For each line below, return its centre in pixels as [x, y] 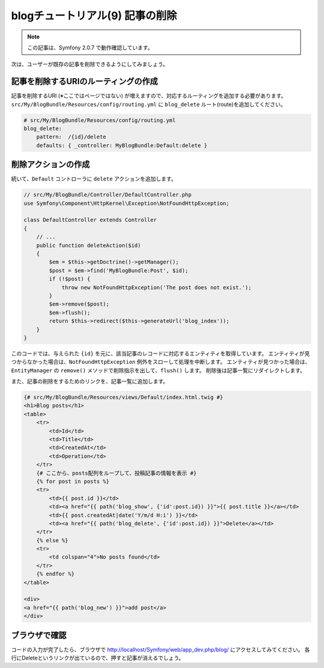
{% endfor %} [55, 574]
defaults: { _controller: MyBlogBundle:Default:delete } [122, 145]
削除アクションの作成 [50, 164]
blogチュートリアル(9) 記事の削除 [94, 16]
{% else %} [52, 540]
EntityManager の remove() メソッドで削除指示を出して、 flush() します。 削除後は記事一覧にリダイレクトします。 [158, 370]
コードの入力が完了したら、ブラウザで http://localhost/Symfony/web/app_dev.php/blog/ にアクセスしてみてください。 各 [160, 649]
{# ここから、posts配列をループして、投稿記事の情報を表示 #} [117, 473]
